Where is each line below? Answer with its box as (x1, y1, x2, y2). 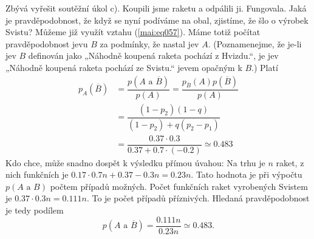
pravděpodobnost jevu (5, 37, 88, 50)
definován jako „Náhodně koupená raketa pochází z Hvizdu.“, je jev (28, 49, 279, 62)
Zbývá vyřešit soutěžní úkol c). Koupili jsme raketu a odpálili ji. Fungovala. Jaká (5, 2, 307, 14)
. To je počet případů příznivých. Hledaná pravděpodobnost (86, 192, 310, 204)
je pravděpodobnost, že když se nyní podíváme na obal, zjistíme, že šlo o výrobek (5, 13, 309, 26)
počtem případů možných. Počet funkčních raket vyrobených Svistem (50, 180, 308, 192)
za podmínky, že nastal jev (100, 37, 199, 50)
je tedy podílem (5, 204, 64, 216)
